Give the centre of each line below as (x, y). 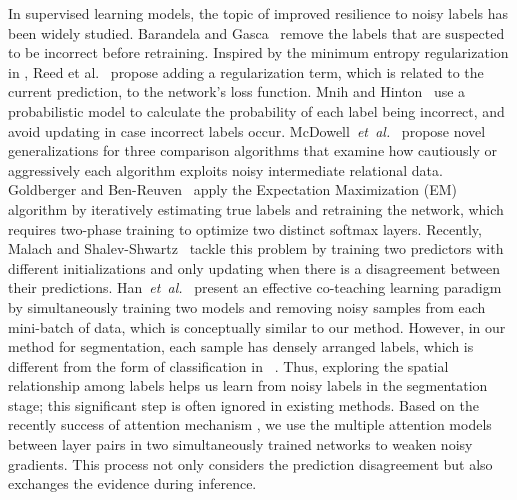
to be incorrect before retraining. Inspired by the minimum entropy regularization (258, 52)
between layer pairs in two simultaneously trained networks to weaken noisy (240, 444)
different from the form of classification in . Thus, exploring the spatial (228, 365)
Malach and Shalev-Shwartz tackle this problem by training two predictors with (256, 248)
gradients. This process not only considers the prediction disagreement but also (250, 463)
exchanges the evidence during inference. (132, 483)
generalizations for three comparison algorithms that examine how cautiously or (252, 150)
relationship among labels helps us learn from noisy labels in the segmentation (248, 385)
